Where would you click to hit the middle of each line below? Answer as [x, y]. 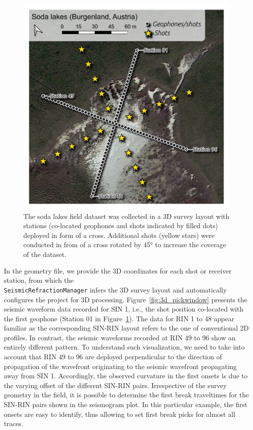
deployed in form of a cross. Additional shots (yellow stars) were [119, 235]
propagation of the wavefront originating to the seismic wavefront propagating [120, 366]
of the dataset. [45, 254]
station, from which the [39, 280]
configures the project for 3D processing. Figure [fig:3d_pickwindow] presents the [126, 299]
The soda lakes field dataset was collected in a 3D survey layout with [126, 216]
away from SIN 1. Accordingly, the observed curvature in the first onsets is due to [126, 376]
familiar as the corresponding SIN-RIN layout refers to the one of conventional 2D [126, 328]
